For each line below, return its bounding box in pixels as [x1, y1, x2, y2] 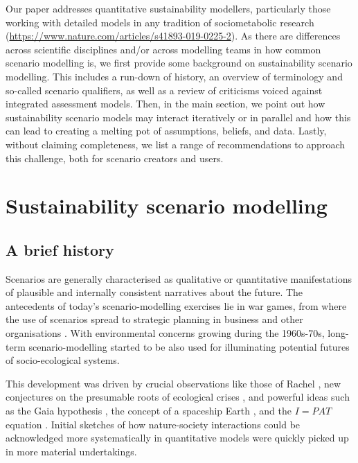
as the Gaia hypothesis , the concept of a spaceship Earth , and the [6, 403, 292, 418]
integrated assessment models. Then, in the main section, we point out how [6, 96, 325, 111]
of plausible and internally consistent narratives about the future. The [6, 285, 303, 299]
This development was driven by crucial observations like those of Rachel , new [6, 376, 341, 390]
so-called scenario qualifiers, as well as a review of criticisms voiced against [6, 82, 323, 97]
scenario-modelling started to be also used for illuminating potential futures [28, 339, 350, 353]
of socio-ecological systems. [6, 353, 120, 367]
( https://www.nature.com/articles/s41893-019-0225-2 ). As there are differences [6, 28, 341, 43]
